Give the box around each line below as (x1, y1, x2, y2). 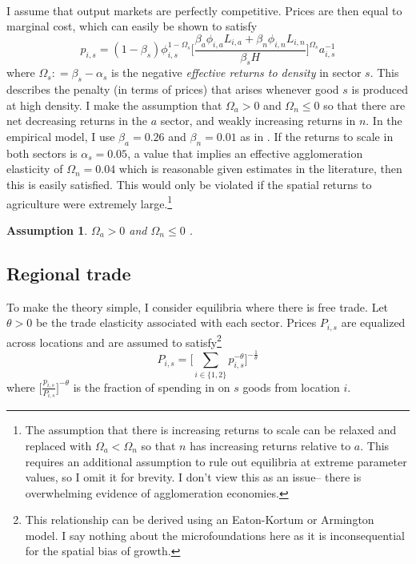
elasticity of (6, 160, 63, 177)
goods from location (242, 378, 340, 395)
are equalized (341, 314, 406, 331)
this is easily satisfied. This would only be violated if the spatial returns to (6, 175, 372, 192)
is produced (351, 81, 409, 98)
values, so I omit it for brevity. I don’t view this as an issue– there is (25, 469, 362, 485)
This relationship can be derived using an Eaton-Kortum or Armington (25, 511, 374, 528)
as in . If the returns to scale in (240, 127, 394, 144)
